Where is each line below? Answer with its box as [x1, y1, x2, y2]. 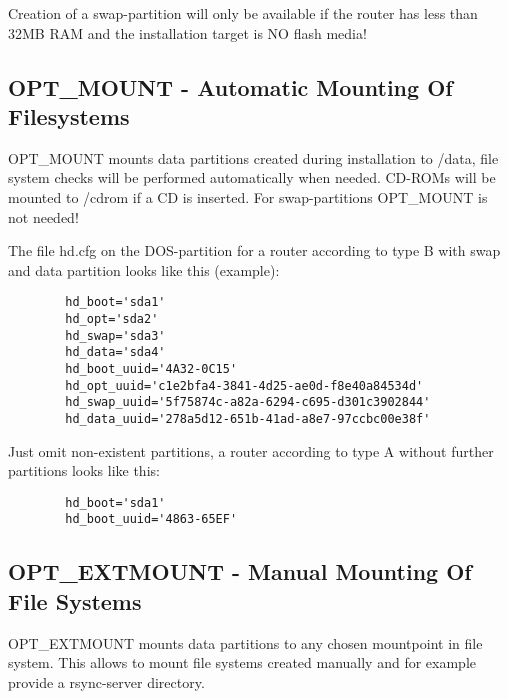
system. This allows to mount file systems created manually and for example [8, 652, 477, 673]
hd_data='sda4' [65, 345, 166, 360]
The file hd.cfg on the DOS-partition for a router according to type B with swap [8, 240, 501, 261]
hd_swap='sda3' [65, 328, 166, 343]
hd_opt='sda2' [65, 312, 159, 326]
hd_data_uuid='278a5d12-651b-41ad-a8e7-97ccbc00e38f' [65, 411, 431, 426]
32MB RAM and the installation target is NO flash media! [8, 22, 367, 43]
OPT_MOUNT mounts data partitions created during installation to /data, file [8, 147, 499, 168]
